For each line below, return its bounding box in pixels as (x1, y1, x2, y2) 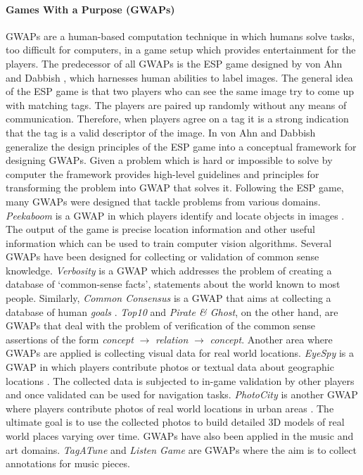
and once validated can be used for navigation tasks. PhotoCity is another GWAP (6, 387, 358, 402)
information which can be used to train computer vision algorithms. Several (6, 235, 332, 250)
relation (155, 331, 189, 346)
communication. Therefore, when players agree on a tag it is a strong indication (6, 111, 349, 126)
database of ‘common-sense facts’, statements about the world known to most (6, 277, 340, 291)
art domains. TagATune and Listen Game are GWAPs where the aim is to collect (6, 442, 357, 457)
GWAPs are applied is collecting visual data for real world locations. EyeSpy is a (6, 346, 354, 360)
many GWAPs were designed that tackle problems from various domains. (6, 194, 321, 208)
